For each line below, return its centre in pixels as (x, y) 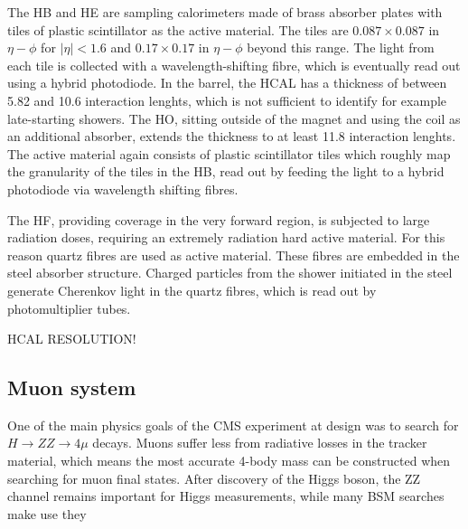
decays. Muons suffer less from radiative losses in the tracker (260, 443)
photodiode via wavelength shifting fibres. (123, 189)
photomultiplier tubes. (69, 308)
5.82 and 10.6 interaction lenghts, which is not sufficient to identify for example (227, 100)
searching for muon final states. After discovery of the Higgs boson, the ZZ (214, 478)
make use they (47, 513)
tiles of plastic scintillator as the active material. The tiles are (178, 29)
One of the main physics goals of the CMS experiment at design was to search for (233, 425)
